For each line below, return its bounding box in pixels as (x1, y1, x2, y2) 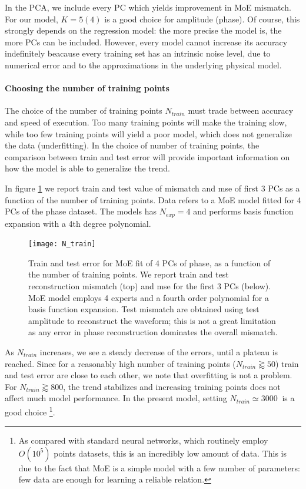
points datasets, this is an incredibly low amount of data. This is (54, 447, 287, 459)
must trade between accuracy (188, 104, 294, 117)
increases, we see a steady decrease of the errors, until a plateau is (39, 345, 278, 358)
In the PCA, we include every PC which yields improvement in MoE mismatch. (5, 1, 291, 13)
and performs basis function (193, 205, 294, 217)
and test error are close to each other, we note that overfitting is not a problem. (5, 369, 292, 381)
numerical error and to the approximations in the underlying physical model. (5, 58, 282, 71)
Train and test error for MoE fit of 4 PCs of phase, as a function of (28, 256, 271, 269)
